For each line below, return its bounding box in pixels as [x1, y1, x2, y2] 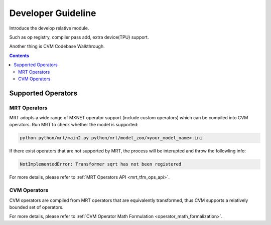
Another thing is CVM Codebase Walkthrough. [9, 43, 105, 50]
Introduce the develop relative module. [9, 25, 89, 31]
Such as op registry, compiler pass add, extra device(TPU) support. [9, 34, 149, 40]
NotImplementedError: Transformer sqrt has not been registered [20, 161, 182, 167]
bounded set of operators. [9, 204, 64, 210]
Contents [9, 53, 30, 59]
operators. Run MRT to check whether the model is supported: [9, 122, 139, 128]
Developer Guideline [9, 8, 96, 19]
